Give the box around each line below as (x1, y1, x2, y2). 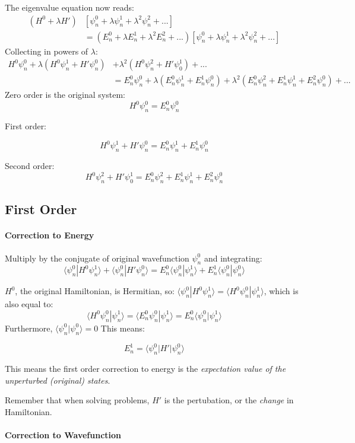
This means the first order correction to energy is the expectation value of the (5, 362, 286, 375)
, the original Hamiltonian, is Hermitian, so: (15, 285, 175, 297)
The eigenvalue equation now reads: (5, 1, 134, 13)
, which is (264, 285, 299, 297)
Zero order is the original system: (5, 88, 125, 101)
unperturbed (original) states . (5, 374, 110, 386)
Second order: (5, 160, 55, 172)
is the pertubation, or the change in (164, 394, 294, 406)
